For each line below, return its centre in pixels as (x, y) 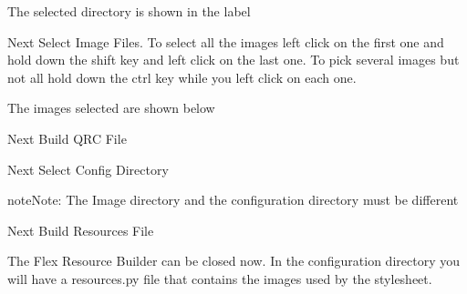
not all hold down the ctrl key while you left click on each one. (182, 77)
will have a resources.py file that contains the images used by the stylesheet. (220, 278)
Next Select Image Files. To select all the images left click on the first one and (226, 41)
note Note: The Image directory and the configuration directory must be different (233, 200)
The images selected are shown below (111, 108)
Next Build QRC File (67, 138)
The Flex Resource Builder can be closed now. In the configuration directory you (233, 261)
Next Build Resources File (81, 230)
